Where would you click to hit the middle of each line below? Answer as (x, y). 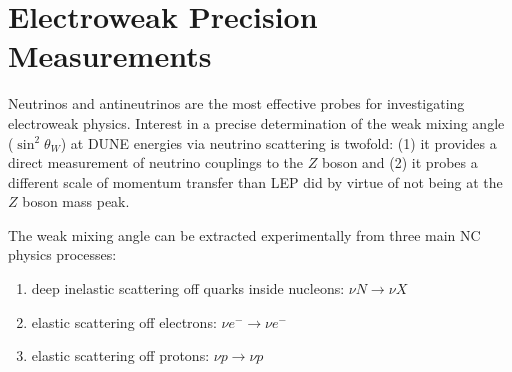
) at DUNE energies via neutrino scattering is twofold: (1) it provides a (278, 142)
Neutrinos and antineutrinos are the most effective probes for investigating (236, 103)
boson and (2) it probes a (399, 162)
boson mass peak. (76, 201)
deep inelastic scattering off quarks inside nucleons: (188, 288)
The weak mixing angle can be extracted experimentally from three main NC (244, 234)
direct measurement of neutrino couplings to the (156, 162)
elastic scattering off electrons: (124, 321)
